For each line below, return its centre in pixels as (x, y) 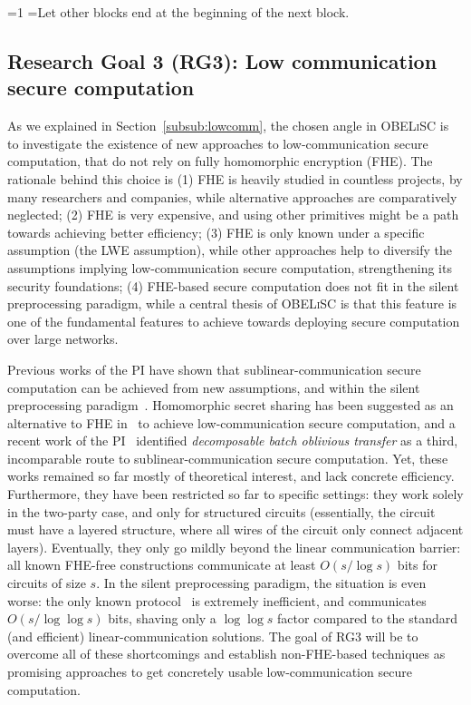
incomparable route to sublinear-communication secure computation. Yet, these (228, 458)
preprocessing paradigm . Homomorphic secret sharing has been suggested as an (231, 405)
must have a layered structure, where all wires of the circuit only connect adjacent (235, 529)
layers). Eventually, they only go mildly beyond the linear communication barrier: (234, 547)
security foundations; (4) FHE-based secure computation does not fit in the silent (233, 285)
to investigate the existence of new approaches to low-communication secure (218, 143)
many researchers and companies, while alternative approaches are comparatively (232, 196)
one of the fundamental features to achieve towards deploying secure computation (234, 321)
